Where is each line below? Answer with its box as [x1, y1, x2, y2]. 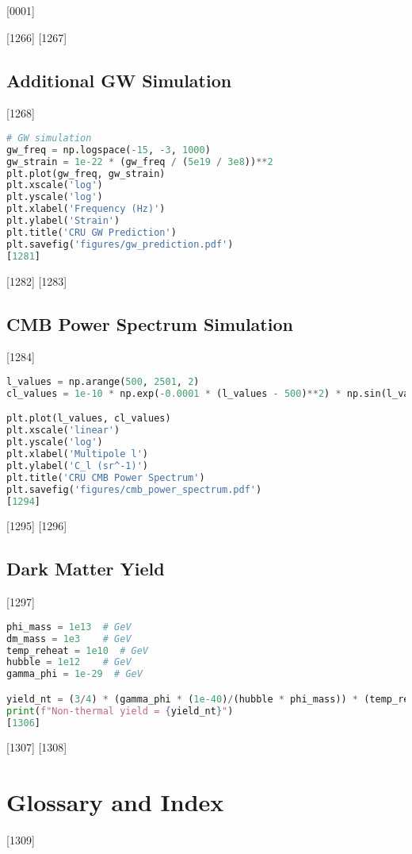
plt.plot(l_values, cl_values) [6, 413, 171, 425]
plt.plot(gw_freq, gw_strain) [6, 167, 166, 179]
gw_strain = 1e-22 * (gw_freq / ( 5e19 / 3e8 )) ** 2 [6, 156, 273, 167]
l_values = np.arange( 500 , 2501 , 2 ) [6, 376, 200, 387]
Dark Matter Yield [6, 556, 165, 581]
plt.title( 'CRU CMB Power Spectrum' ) [6, 471, 205, 483]
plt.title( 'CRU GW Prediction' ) [6, 226, 177, 238]
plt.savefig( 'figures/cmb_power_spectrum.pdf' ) [6, 483, 262, 495]
